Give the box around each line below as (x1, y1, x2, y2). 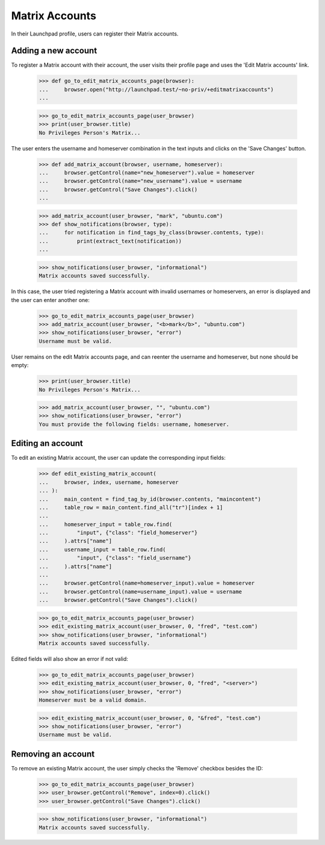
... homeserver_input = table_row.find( (39, 521, 173, 528)
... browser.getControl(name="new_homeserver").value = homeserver (39, 169, 255, 176)
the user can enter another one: (11, 296, 90, 303)
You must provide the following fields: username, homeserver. (39, 421, 230, 427)
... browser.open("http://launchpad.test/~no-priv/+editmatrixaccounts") (39, 86, 274, 93)
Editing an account (11, 438, 84, 448)
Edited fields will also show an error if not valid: (11, 655, 129, 662)
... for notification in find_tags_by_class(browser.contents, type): (39, 229, 265, 236)
